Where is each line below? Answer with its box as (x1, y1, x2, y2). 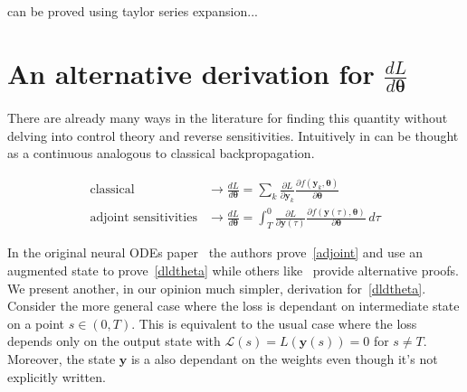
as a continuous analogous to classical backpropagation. (7, 144, 315, 163)
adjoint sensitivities (90, 211, 197, 225)
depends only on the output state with (7, 331, 221, 350)
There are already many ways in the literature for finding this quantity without (7, 108, 448, 127)
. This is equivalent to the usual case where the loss (131, 313, 417, 332)
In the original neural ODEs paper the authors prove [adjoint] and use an (7, 243, 424, 262)
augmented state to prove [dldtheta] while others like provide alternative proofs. (7, 261, 460, 280)
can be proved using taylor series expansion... (7, 2, 258, 20)
